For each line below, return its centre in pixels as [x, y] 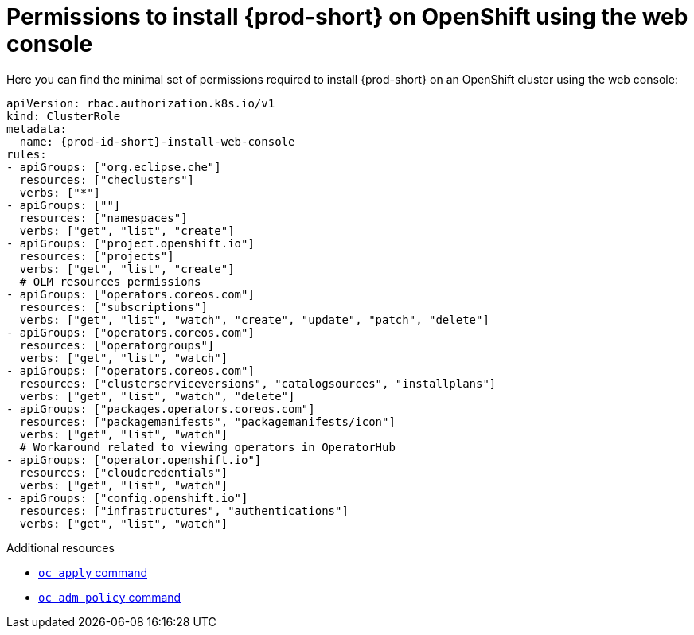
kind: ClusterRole [64, 116]
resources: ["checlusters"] [107, 179]
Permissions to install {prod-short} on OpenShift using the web [347, 17]
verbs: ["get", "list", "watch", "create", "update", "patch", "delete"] [254, 319]
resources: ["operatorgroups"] [117, 345]
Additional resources [60, 547]
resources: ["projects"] [97, 256]
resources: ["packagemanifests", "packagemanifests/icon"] [207, 421]
